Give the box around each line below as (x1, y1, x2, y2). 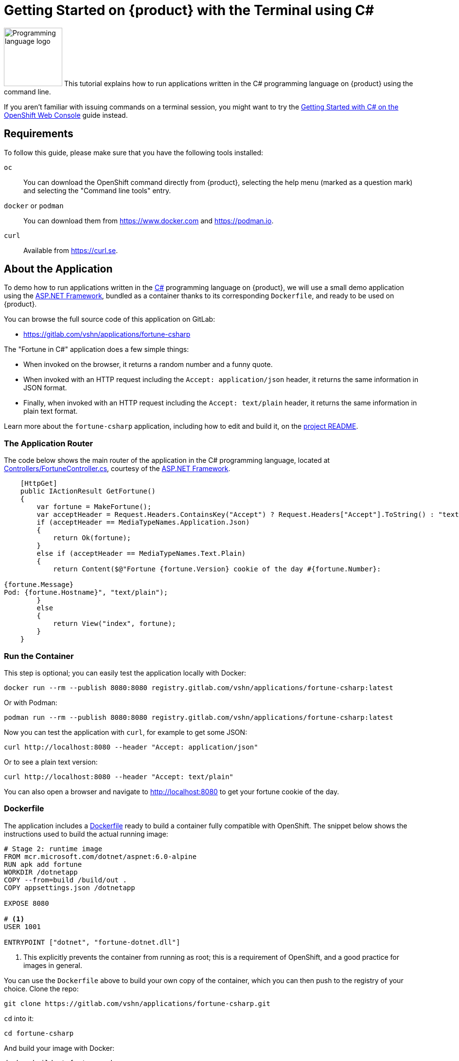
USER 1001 (4, 922, 41, 931)
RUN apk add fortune (4, 860, 82, 868)
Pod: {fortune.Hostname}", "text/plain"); (4, 588, 168, 597)
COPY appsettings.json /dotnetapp (4, 883, 135, 892)
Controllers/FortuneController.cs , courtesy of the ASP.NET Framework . (4, 464, 230, 473)
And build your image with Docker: (4, 1043, 115, 1052)
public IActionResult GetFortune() (20, 487, 156, 495)
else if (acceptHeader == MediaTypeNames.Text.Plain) (36, 549, 246, 558)
